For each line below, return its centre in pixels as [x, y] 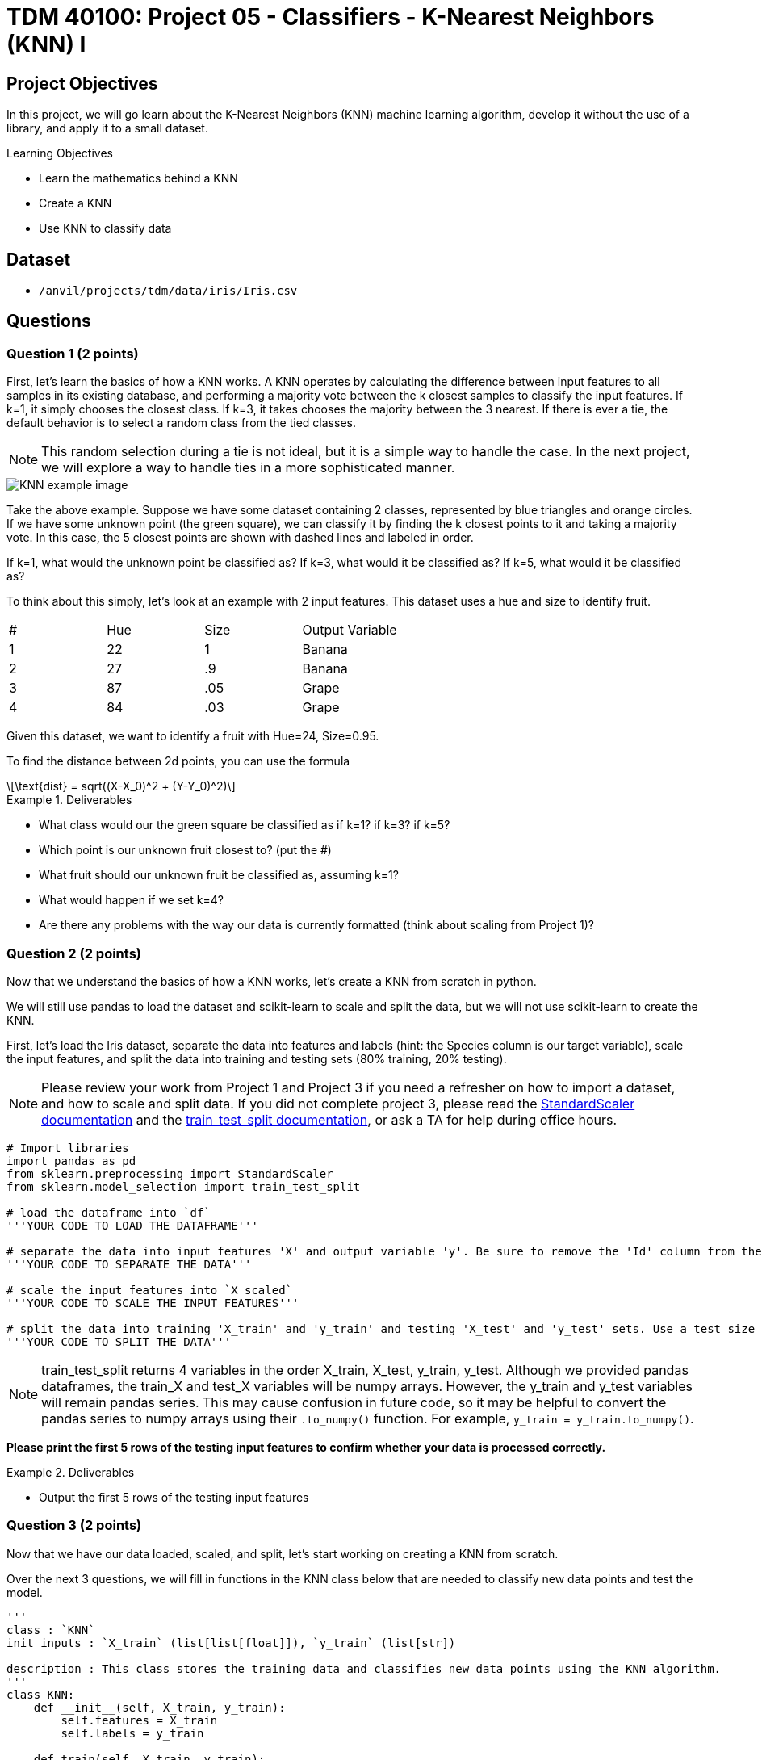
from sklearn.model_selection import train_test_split [184, 1186]
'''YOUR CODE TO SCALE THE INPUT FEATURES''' [153, 1303]
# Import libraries [68, 1148]
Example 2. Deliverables [71, 1472]
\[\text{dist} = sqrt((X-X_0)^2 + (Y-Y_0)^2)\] [121, 786]
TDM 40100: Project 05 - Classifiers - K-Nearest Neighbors [331, 17]
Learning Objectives [60, 153]
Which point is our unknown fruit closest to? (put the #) [185, 850]
